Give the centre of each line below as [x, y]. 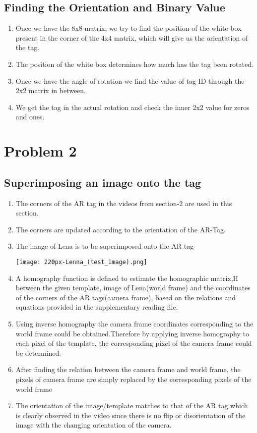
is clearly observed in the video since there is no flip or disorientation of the [130, 415]
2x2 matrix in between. [51, 90]
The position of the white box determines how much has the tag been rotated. [134, 64]
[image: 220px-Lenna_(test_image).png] [81, 262]
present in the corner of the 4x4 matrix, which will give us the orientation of [132, 37]
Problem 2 [40, 151]
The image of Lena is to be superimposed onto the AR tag [105, 246]
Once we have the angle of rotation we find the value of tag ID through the [130, 81]
